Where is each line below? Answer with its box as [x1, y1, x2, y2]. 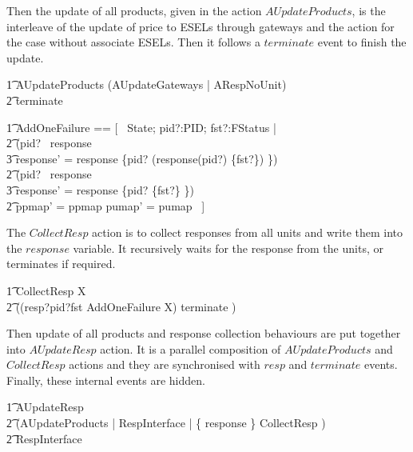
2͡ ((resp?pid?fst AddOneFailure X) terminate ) [6, 298, 236, 314]
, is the [351, 2, 386, 18]
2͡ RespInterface [6, 430, 82, 446]
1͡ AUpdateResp [6, 398, 84, 415]
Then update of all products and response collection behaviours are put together [6, 325, 401, 342]
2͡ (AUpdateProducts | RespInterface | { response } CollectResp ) [6, 414, 326, 431]
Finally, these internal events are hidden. [6, 371, 205, 388]
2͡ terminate [6, 91, 63, 108]
